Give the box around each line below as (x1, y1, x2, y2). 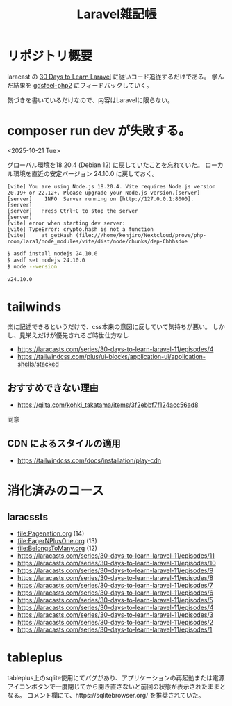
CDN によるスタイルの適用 (7, 438, 122, 449)
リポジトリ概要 (7, 48, 93, 64)
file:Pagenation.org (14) (17, 529, 85, 538)
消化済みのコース (7, 483, 104, 499)
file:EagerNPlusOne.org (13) (17, 537, 97, 545)
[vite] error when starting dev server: (7, 220, 126, 227)
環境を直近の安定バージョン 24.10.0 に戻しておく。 (13, 169, 158, 177)
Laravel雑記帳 (76, 6, 157, 22)
